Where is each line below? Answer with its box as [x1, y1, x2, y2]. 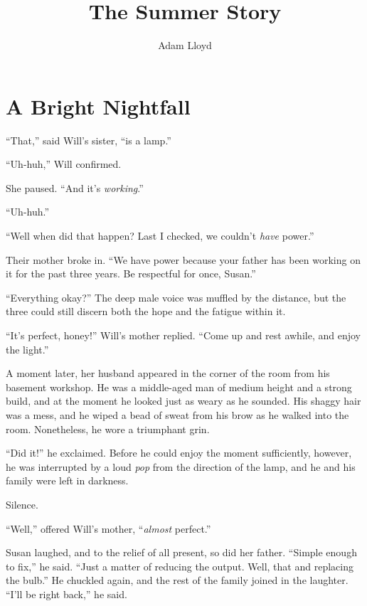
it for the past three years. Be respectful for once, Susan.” [6, 266, 256, 281]
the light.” [6, 341, 49, 356]
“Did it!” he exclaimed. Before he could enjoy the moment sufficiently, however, [6, 445, 352, 460]
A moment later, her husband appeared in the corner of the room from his [6, 366, 330, 381]
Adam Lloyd [158, 38, 212, 53]
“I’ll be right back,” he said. [6, 586, 127, 601]
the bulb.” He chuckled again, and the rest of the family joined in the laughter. [6, 573, 349, 588]
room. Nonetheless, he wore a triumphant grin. [6, 421, 210, 436]
